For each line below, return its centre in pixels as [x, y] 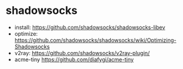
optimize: [26, 33]
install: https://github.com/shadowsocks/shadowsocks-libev [90, 27]
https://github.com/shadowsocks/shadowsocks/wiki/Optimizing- [95, 40]
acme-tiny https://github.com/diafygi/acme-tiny [74, 59]
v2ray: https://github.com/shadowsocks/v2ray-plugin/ [82, 53]
